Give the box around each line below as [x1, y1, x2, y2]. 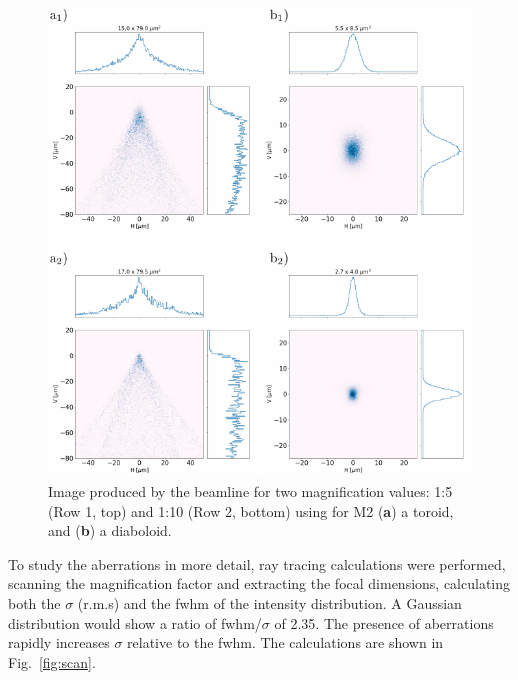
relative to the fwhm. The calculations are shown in [127, 632, 444, 653]
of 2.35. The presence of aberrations [274, 612, 494, 633]
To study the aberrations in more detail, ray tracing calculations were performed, [8, 553, 506, 574]
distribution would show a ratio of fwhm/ [8, 612, 262, 633]
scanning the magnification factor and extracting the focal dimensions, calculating [8, 573, 511, 594]
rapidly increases [8, 632, 110, 653]
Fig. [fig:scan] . [8, 651, 96, 672]
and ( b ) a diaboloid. [48, 520, 172, 541]
